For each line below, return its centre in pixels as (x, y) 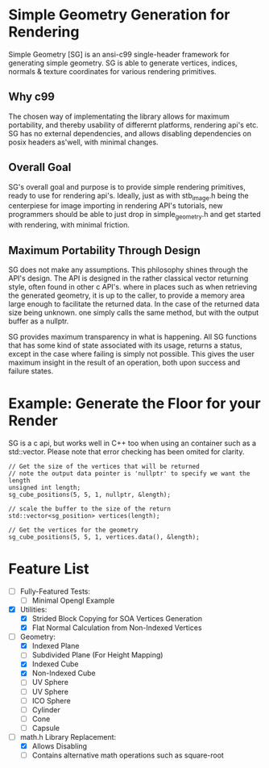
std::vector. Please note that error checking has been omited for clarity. (126, 451)
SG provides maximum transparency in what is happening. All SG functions (133, 336)
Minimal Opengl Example (73, 600)
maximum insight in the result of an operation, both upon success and (124, 362)
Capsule (46, 728)
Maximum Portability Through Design (105, 250)
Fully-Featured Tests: (55, 591)
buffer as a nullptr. (39, 321)
